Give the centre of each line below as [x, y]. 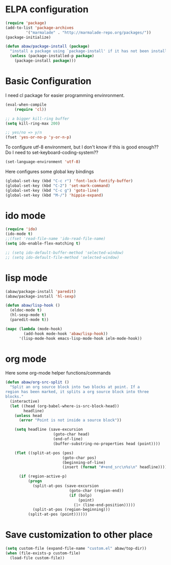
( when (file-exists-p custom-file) [43, 553]
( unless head [28, 415]
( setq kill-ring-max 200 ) [33, 124]
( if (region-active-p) [43, 476]
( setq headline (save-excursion [49, 430]
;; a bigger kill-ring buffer [37, 118]
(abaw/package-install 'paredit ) [41, 291]
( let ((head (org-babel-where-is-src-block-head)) [65, 406]
